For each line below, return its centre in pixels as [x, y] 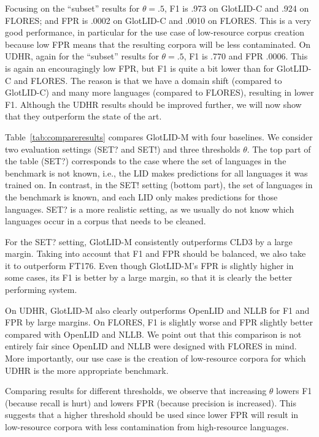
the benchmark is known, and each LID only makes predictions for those [141, 196]
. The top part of [279, 149]
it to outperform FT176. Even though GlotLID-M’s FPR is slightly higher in [149, 265]
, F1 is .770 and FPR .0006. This [246, 56]
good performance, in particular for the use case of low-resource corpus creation [155, 32]
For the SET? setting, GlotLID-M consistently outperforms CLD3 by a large [149, 241]
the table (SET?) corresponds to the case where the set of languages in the [146, 161]
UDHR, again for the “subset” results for [82, 56]
